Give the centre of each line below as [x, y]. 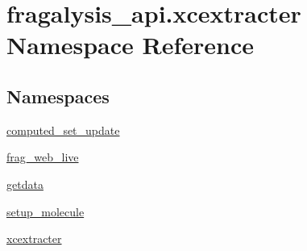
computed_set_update [63, 130]
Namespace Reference [130, 45]
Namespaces [58, 96]
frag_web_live [43, 157]
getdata [25, 184]
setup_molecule [46, 211]
